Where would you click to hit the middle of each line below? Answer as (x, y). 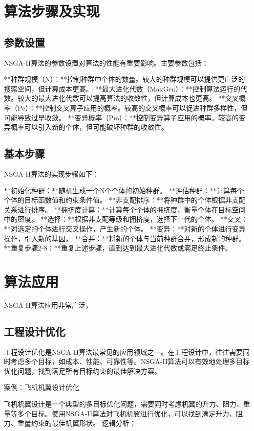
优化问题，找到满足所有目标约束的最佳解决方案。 (83, 371)
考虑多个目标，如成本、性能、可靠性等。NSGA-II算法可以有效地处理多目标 (130, 361)
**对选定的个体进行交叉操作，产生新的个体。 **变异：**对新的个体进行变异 (125, 228)
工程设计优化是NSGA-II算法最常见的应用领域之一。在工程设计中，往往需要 (123, 352)
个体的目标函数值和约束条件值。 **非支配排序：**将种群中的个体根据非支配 (125, 200)
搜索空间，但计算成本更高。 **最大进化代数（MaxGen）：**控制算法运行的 (122, 88)
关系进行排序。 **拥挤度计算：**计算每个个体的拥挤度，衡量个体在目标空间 (125, 209)
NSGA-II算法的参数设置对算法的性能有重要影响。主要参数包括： (106, 62)
